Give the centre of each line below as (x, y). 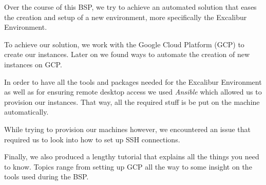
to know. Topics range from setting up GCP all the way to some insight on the (128, 166)
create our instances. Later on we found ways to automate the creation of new (127, 54)
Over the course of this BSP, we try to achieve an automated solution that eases (130, 7)
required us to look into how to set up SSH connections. (92, 139)
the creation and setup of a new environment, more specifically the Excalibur (126, 17)
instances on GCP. (33, 64)
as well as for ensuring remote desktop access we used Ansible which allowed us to (133, 92)
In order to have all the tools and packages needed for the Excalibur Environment (133, 81)
